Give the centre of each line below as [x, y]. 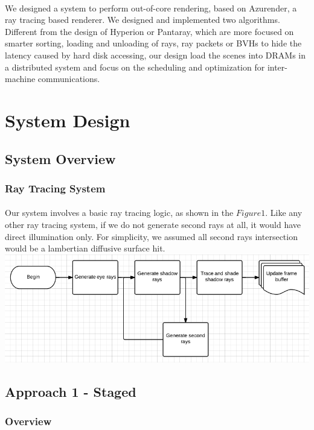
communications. [69, 79]
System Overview [60, 158]
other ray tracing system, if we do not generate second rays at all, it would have [153, 224]
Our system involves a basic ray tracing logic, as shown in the [119, 213]
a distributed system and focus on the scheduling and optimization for [135, 67]
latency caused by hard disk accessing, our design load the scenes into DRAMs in [155, 55]
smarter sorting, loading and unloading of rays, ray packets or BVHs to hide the [153, 43]
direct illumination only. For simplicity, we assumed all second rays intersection [151, 236]
